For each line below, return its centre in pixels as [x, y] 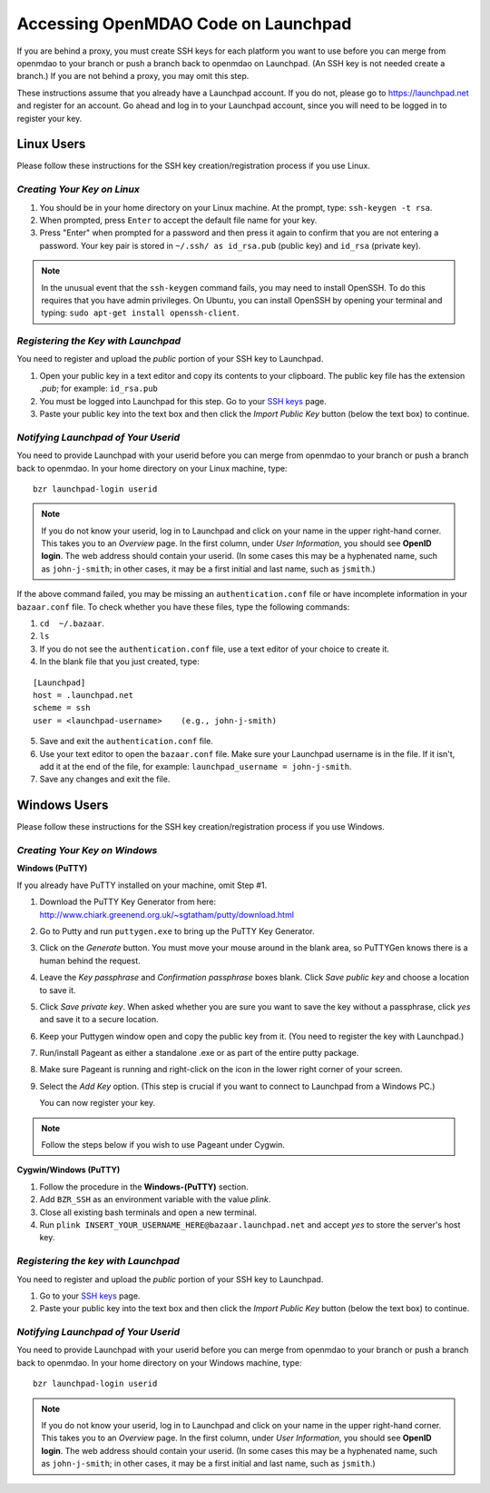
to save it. [58, 990]
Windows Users [63, 806]
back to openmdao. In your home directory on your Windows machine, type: [159, 1362]
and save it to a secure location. [99, 1020]
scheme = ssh [62, 708]
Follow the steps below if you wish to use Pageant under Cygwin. [163, 1145]
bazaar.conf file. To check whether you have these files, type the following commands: [183, 607]
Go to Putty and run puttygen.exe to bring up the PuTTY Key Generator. [177, 931]
